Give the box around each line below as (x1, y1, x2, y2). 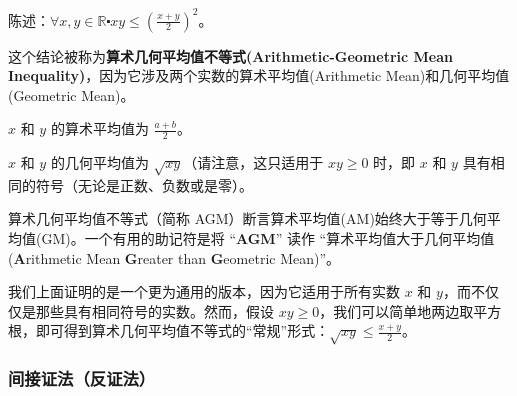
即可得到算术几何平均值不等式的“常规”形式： (35, 320, 330, 341)
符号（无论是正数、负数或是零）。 (35, 174, 253, 195)
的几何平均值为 (50, 152, 149, 173)
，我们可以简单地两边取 (319, 300, 474, 321)
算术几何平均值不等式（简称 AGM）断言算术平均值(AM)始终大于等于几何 (8, 208, 487, 229)
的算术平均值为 (50, 118, 149, 139)
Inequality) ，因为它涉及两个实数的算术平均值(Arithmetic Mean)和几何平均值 (8, 65, 510, 86)
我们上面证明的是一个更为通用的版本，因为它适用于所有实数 (8, 281, 400, 302)
